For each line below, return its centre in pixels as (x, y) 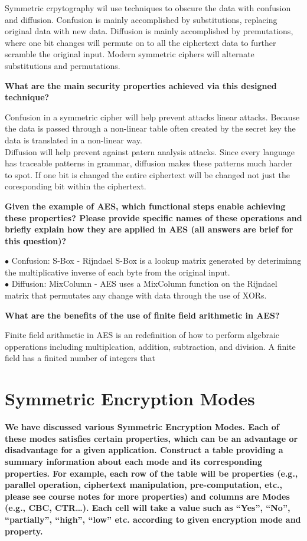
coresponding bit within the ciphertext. (76, 186)
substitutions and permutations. (63, 65)
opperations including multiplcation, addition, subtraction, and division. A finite (150, 346)
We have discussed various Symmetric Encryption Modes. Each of (142, 427)
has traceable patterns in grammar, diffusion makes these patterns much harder (149, 163)
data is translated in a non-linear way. (74, 140)
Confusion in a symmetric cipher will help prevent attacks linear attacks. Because (152, 117)
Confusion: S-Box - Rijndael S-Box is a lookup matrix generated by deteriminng (156, 260)
